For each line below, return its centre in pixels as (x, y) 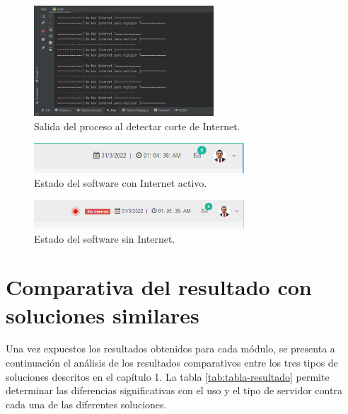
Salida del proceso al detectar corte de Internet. (137, 126)
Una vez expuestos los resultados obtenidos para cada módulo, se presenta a (170, 349)
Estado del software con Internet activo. (121, 183)
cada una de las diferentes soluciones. (86, 404)
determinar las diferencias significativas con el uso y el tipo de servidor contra (174, 390)
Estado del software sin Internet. (105, 238)
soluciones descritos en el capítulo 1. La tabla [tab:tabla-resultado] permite (168, 376)
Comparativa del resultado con (159, 287)
